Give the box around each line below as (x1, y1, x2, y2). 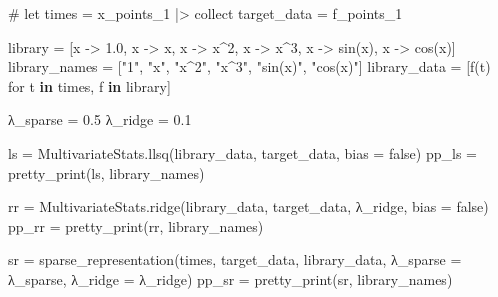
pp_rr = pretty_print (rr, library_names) (8, 215, 264, 236)
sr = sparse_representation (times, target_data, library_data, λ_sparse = (8, 249, 462, 270)
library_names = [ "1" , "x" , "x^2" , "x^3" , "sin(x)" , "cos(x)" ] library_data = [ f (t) (8, 56, 491, 77)
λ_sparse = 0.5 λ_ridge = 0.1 (8, 109, 192, 130)
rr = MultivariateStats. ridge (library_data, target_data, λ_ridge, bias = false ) (8, 196, 489, 217)
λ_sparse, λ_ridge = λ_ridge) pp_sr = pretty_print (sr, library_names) (8, 268, 453, 289)
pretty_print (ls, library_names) (8, 162, 205, 183)
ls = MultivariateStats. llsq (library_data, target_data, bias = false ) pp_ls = (8, 142, 478, 163)
